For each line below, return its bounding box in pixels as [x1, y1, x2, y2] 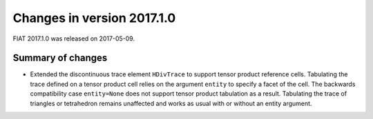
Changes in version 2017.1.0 [12, 10, 176, 25]
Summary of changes [12, 52, 108, 64]
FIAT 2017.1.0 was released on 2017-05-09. [12, 34, 135, 43]
